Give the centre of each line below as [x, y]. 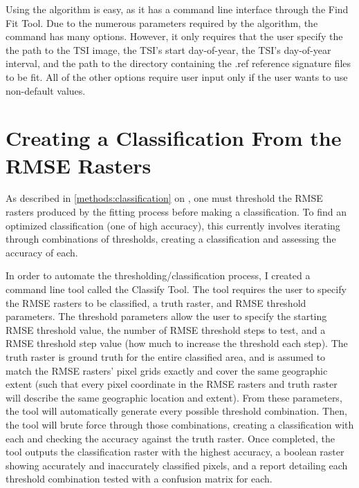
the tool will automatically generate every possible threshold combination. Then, [176, 411]
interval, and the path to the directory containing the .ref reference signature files [178, 63]
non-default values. [46, 90]
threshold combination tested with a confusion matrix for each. [139, 479]
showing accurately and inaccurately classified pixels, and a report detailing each [177, 465]
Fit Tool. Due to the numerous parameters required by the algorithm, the [162, 22]
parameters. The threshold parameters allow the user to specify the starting [166, 316]
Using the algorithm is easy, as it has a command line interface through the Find [177, 9]
